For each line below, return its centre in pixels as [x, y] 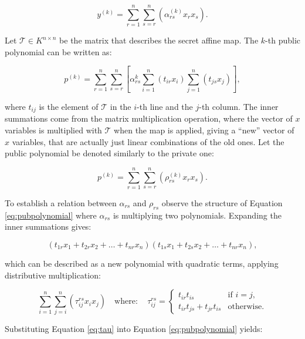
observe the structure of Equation [222, 202]
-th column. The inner [239, 106]
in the [121, 106]
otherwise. [246, 306]
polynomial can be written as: [58, 51]
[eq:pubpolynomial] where [51, 215]
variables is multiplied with [53, 130]
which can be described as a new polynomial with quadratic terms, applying [142, 263]
